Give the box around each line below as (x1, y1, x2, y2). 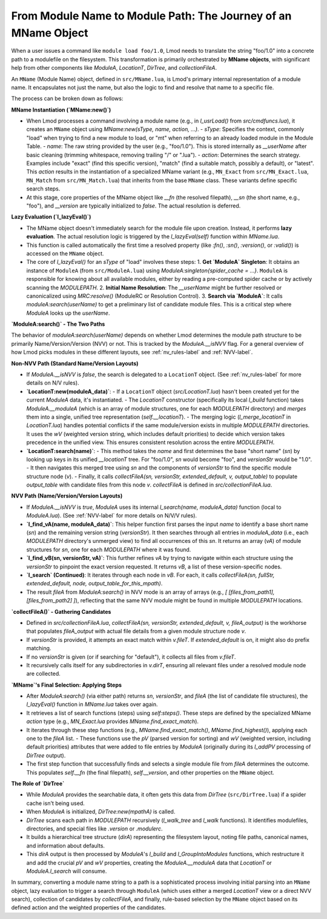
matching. (26, 645, 51, 652)
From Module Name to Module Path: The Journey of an (11, 9, 292, 22)
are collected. (26, 670, 61, 678)
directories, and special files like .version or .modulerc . (26, 825, 163, 832)
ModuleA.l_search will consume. (26, 867, 107, 875)
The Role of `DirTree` (11, 779, 65, 787)
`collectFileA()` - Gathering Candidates (11, 608, 111, 615)
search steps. (26, 185, 61, 192)
